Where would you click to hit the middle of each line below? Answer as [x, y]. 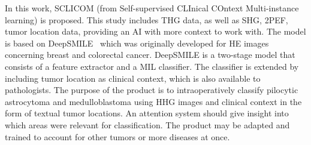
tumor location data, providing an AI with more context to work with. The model [155, 31]
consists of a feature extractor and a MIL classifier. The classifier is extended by [152, 66]
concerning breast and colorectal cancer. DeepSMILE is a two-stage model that [150, 55]
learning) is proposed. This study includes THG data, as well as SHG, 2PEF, [147, 19]
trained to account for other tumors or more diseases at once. [117, 136]
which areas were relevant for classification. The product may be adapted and [147, 124]
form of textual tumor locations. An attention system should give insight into [147, 113]
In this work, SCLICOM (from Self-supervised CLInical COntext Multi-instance [152, 8]
